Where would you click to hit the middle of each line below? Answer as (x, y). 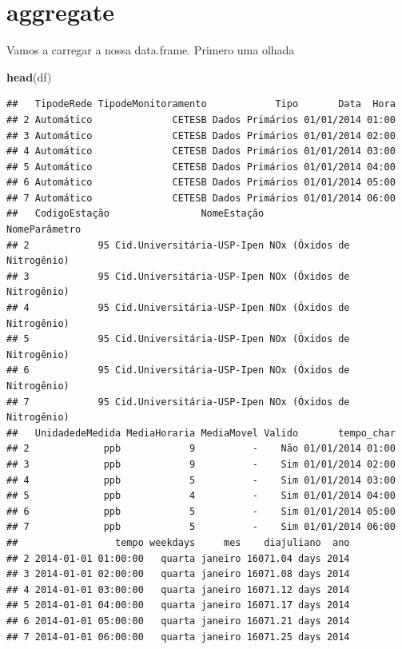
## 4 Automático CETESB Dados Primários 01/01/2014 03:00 (201, 151)
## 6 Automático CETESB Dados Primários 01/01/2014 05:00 (201, 183)
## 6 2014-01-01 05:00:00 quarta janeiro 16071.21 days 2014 (178, 621)
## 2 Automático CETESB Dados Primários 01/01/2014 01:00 (201, 119)
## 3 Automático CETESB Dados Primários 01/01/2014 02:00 (201, 135)
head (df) (29, 76)
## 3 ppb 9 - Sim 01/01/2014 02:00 (201, 464)
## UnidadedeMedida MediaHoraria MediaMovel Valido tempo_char (201, 433)
